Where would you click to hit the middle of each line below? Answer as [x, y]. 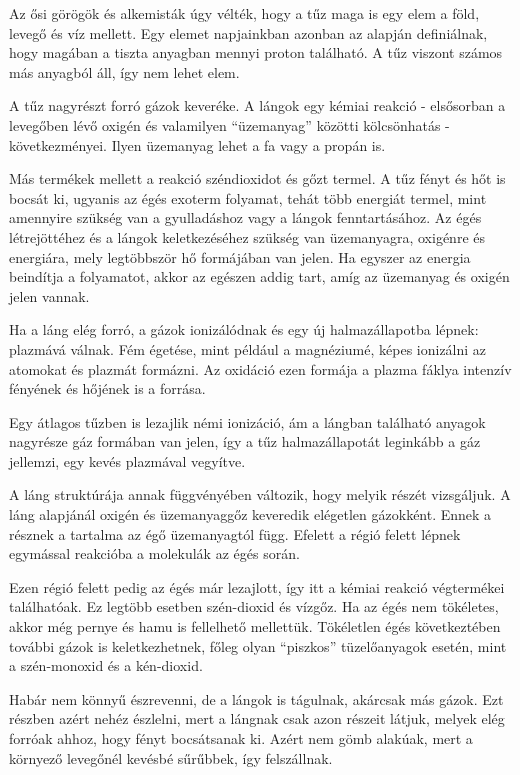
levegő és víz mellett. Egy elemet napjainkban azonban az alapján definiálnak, [248, 32]
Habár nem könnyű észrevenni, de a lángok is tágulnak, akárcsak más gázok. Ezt [256, 698]
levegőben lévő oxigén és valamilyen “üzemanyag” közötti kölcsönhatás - [229, 124]
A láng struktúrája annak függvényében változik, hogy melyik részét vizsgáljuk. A [260, 494]
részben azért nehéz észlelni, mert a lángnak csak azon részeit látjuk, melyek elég [257, 718]
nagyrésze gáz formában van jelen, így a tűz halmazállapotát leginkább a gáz [245, 441]
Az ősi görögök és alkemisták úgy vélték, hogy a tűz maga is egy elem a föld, [244, 13]
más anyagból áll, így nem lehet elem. [124, 71]
